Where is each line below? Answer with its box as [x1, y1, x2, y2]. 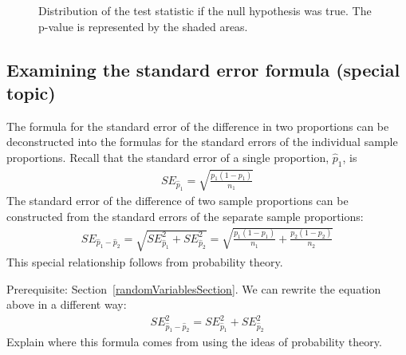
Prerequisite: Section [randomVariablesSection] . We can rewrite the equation [6, 280, 381, 297]
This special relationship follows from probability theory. [6, 253, 283, 270]
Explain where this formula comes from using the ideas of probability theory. [6, 333, 382, 350]
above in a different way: [6, 296, 127, 313]
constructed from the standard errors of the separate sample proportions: [6, 207, 364, 224]
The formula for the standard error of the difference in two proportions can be [6, 117, 389, 134]
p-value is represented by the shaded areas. [38, 18, 248, 34]
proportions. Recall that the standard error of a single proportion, [6, 148, 329, 165]
